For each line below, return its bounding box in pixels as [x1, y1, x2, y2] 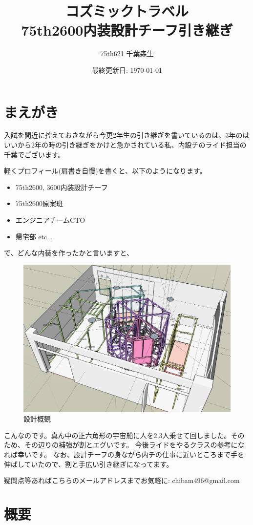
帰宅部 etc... [15, 231, 53, 241]
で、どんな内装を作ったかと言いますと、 [4, 248, 133, 258]
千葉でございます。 [4, 149, 65, 159]
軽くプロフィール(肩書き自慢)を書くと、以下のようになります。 [4, 166, 207, 176]
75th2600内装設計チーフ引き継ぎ [21, 20, 233, 40]
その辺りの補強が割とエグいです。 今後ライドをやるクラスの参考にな [24, 440, 245, 450]
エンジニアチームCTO [15, 215, 85, 225]
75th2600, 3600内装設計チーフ [15, 182, 108, 192]
